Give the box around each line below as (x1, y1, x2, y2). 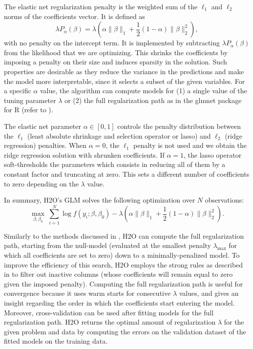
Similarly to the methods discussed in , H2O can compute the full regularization (4, 230, 244, 241)
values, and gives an (179, 288, 239, 298)
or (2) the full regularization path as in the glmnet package (64, 95, 242, 105)
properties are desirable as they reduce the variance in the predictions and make (4, 66, 244, 76)
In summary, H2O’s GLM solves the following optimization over (4, 195, 195, 205)
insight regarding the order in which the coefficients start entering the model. (4, 297, 235, 308)
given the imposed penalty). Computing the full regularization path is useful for (4, 278, 243, 288)
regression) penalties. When (4, 140, 87, 150)
